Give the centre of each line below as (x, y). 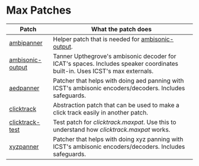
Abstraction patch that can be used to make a (116, 105)
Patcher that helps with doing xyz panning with (118, 139)
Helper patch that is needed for (97, 39)
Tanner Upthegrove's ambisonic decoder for (115, 56)
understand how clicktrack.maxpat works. (112, 129)
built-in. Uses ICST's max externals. (103, 71)
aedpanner (24, 88)
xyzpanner (24, 146)
